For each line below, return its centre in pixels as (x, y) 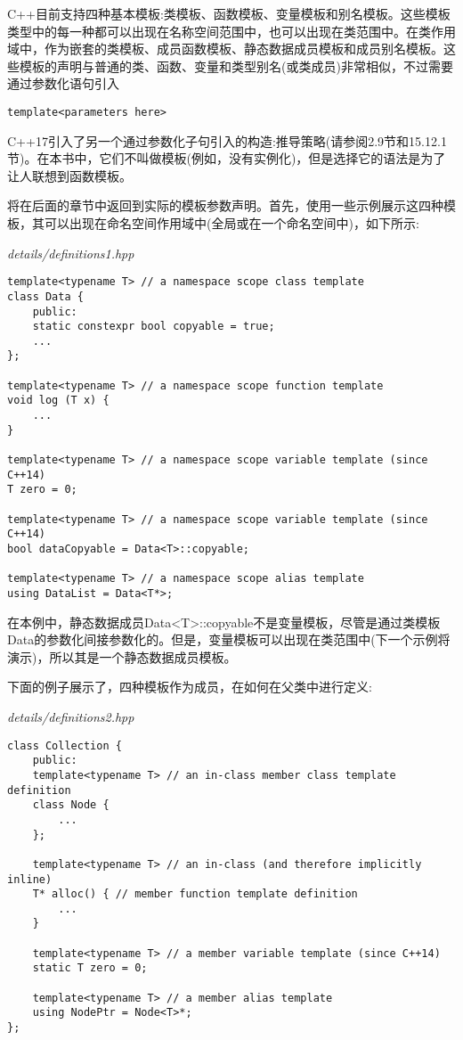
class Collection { (65, 745)
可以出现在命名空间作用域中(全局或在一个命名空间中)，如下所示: (231, 223)
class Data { (45, 296)
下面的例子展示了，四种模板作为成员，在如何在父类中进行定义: (190, 687)
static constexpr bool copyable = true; (154, 327)
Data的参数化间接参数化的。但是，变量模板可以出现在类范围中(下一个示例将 (229, 639)
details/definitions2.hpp (71, 717)
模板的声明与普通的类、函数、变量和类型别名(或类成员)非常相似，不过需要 (236, 66)
